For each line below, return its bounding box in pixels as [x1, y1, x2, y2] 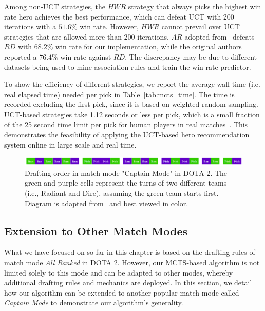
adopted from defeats [184, 31, 255, 42]
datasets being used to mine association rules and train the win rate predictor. [4, 61, 251, 72]
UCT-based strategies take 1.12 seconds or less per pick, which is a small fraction [4, 108, 260, 119]
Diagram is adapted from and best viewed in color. [25, 197, 188, 208]
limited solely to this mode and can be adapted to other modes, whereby [4, 267, 233, 278]
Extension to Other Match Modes [4, 223, 188, 239]
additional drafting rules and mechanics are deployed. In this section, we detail [4, 277, 252, 288]
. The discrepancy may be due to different [125, 51, 257, 62]
